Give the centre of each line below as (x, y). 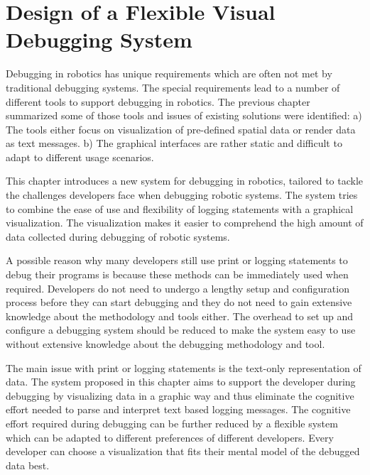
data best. (28, 465)
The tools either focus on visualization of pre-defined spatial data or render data (181, 129)
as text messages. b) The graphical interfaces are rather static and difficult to (174, 143)
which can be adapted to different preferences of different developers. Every (170, 437)
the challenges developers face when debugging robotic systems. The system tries (182, 195)
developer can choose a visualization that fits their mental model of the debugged (183, 451)
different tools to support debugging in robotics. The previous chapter (158, 101)
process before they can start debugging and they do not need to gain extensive (179, 302)
